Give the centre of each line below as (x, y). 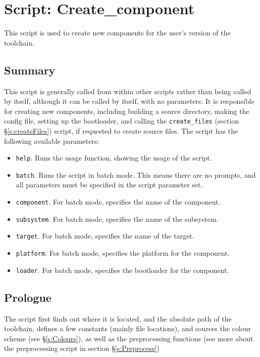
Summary (30, 70)
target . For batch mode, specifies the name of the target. (105, 236)
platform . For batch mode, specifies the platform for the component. (123, 253)
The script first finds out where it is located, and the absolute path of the (118, 318)
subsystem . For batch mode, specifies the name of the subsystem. (117, 219)
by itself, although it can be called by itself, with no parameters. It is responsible (129, 101)
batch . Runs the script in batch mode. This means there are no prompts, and (136, 174)
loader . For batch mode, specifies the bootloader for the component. (122, 270)
